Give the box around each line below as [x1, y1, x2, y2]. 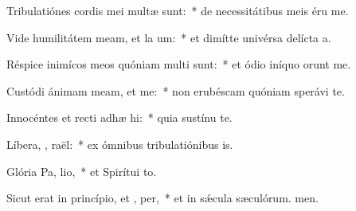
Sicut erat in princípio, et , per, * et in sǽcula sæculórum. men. [6, 190, 319, 206]
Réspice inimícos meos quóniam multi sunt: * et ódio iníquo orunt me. [6, 56, 351, 72]
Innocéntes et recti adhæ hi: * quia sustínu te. [6, 109, 233, 126]
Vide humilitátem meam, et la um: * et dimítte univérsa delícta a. [6, 29, 331, 45]
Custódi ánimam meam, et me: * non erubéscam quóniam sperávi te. [6, 82, 345, 99]
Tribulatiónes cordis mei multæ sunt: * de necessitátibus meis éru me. [6, 2, 349, 18]
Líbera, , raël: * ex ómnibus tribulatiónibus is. [6, 135, 233, 152]
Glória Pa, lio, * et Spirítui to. [6, 162, 157, 179]
